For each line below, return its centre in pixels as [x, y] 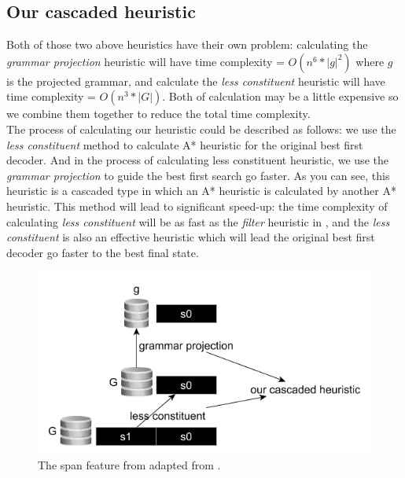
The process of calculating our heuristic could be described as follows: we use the [201, 129]
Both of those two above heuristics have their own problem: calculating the [187, 44]
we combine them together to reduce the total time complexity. [158, 114]
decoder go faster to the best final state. [103, 252]
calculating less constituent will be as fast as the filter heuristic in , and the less [198, 221]
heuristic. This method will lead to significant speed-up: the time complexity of [197, 206]
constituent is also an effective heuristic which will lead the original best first [191, 237]
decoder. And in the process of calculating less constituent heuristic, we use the [197, 160]
